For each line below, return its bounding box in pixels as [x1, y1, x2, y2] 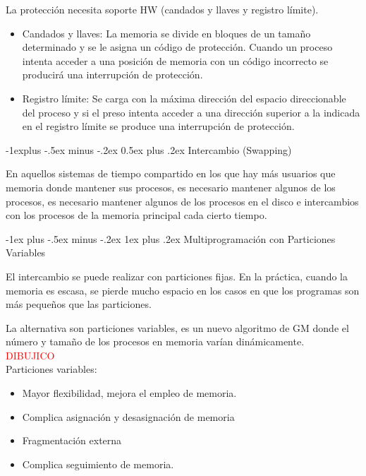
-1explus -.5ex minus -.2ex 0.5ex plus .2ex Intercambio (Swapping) [6, 142, 292, 157]
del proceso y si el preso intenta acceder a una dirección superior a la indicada [22, 105, 360, 119]
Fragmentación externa [22, 433, 122, 448]
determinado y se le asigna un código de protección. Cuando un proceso [22, 40, 333, 54]
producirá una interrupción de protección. [22, 67, 203, 82]
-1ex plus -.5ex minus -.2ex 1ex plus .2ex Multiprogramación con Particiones [6, 231, 336, 246]
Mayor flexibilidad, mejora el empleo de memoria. [22, 386, 237, 400]
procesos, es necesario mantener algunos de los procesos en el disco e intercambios [6, 194, 359, 208]
